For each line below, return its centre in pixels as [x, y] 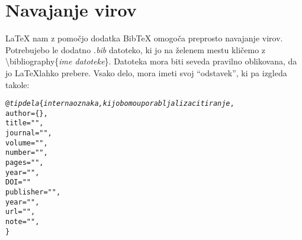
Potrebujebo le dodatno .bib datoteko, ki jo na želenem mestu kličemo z [136, 49]
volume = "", [27, 143]
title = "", [25, 123]
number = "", [27, 153]
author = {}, [27, 113]
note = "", [23, 221]
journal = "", [29, 133]
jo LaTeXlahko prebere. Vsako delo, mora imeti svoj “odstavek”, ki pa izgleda [146, 72]
